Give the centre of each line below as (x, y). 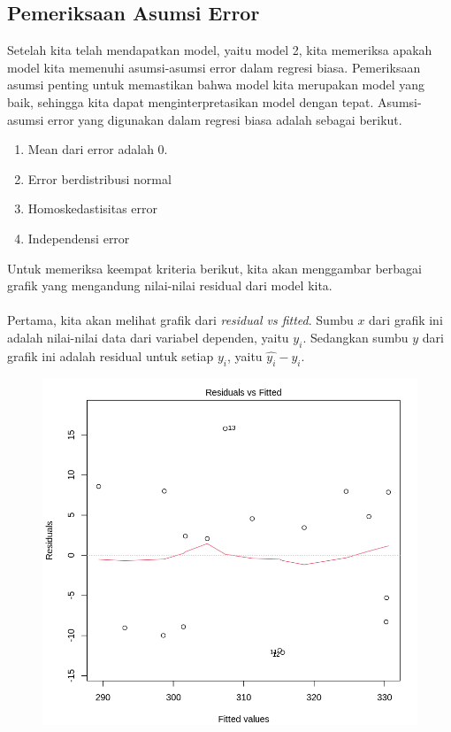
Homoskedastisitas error (93, 208)
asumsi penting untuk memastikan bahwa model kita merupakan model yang (216, 85)
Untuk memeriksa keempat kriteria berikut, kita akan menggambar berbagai (214, 268)
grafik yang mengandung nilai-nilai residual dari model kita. (170, 285)
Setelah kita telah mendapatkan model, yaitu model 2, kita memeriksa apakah (220, 50)
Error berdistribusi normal (99, 178)
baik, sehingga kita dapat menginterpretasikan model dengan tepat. (191, 101)
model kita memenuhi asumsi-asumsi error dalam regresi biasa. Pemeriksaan (214, 67)
